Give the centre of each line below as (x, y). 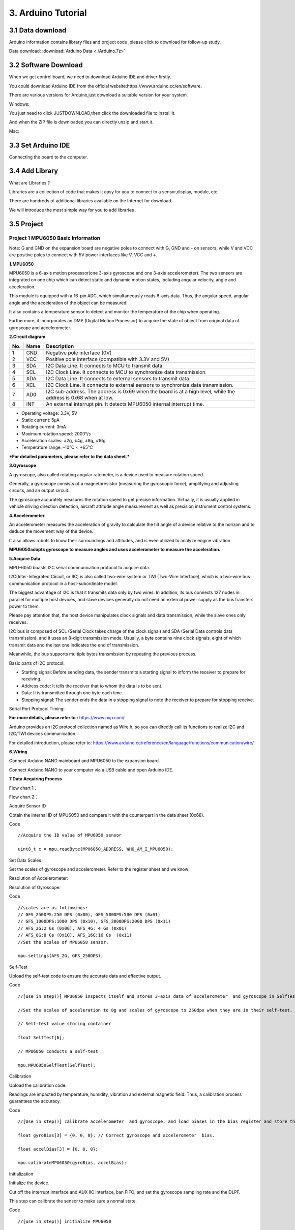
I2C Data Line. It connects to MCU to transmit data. (105, 366)
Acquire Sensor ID (28, 806)
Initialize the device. (29, 1183)
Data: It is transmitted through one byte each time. (72, 693)
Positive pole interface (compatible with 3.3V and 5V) (108, 359)
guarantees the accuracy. (35, 1101)
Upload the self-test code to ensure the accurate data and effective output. (85, 976)
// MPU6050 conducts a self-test (58, 1051)
